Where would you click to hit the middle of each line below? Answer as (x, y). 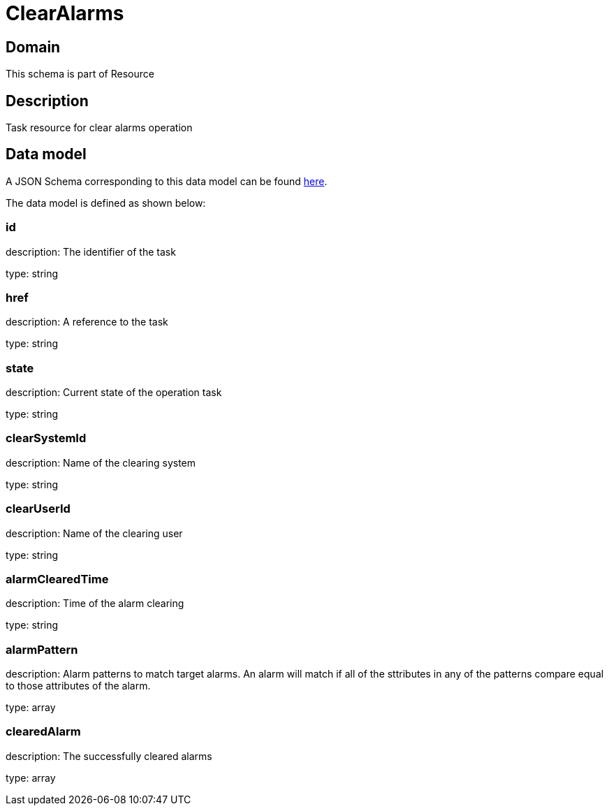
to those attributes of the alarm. (78, 686)
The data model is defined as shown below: (106, 203)
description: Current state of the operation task (114, 393)
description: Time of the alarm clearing (95, 604)
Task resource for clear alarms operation (99, 128)
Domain (33, 47)
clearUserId (38, 509)
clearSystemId (46, 438)
